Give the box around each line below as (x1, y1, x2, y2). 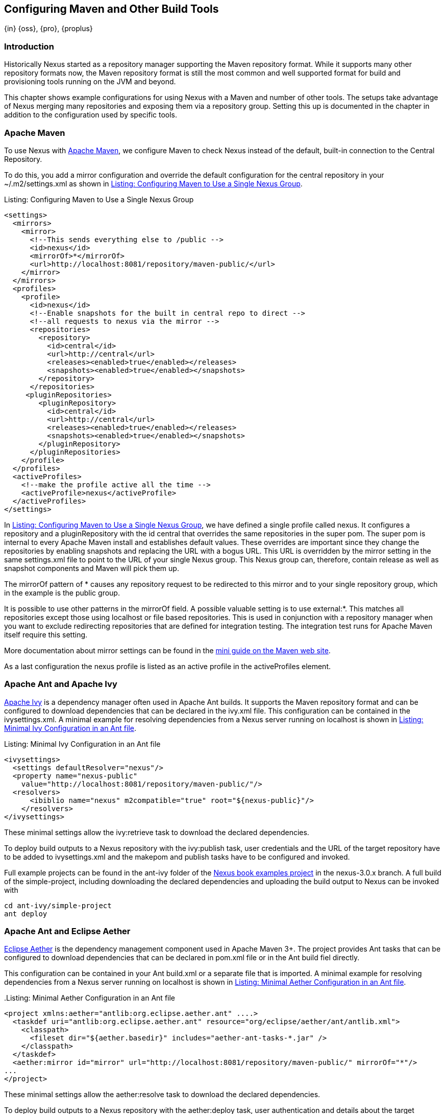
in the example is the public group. (4, 588, 120, 597)
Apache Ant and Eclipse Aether (4, 926, 131, 937)
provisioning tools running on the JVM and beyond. (4, 77, 176, 86)
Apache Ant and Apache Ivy (4, 679, 117, 690)
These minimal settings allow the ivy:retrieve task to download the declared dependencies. (4, 827, 309, 837)
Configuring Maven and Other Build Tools (4, 3, 219, 15)
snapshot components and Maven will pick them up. (4, 563, 179, 573)
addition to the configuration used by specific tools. (4, 110, 178, 120)
